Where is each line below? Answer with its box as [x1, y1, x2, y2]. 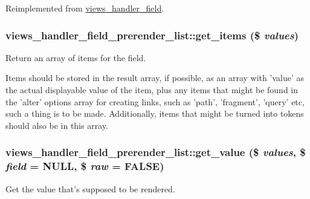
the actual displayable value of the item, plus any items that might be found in [5, 83, 299, 96]
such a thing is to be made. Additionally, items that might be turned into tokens [5, 107, 304, 120]
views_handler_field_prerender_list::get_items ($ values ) [5, 27, 299, 42]
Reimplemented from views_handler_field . [5, 2, 164, 14]
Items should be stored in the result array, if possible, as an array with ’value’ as [5, 71, 304, 84]
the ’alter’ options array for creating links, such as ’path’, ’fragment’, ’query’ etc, [5, 95, 305, 108]
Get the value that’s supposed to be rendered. [5, 182, 175, 195]
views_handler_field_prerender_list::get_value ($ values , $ [5, 145, 306, 160]
